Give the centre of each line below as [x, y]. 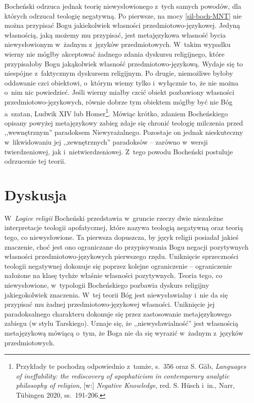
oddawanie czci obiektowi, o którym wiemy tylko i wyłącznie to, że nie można [121, 82]
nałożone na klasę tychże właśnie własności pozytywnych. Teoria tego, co [113, 275]
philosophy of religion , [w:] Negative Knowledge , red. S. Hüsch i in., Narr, [125, 385]
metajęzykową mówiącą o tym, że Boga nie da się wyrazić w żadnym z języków [124, 333]
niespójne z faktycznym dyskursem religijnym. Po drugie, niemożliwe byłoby [119, 73]
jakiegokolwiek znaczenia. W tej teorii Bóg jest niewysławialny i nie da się [116, 294]
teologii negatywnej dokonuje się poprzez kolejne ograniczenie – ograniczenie [118, 265]
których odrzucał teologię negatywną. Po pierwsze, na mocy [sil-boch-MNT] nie [123, 15]
